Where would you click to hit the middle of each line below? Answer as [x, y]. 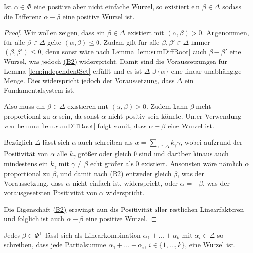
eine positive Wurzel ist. [98, 16]
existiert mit [146, 32]
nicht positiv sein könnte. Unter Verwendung [175, 116]
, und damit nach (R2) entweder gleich [114, 173]
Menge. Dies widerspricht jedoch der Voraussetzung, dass [89, 80]
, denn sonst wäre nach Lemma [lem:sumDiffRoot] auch [124, 52]
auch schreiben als [105, 142]
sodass [232, 6]
